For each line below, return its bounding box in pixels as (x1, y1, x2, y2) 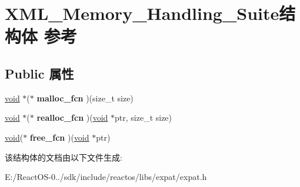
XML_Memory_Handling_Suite (5, 1, 279, 25)
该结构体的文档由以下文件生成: (5, 151, 122, 163)
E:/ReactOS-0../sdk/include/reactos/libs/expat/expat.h (5, 171, 207, 183)
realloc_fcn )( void (36, 111, 108, 124)
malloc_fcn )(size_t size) (36, 91, 134, 104)
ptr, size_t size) (115, 111, 172, 124)
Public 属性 (5, 64, 74, 82)
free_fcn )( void (29, 131, 89, 143)
